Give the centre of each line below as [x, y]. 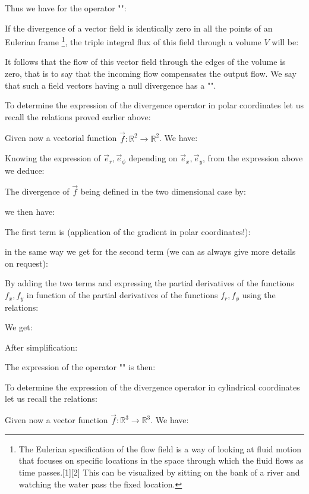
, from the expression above [253, 158]
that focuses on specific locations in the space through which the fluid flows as [161, 460]
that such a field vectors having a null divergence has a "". [111, 85]
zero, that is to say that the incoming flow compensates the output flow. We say [151, 74]
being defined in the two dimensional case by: [163, 191]
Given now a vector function [56, 420]
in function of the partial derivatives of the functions [122, 295]
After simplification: [41, 347]
